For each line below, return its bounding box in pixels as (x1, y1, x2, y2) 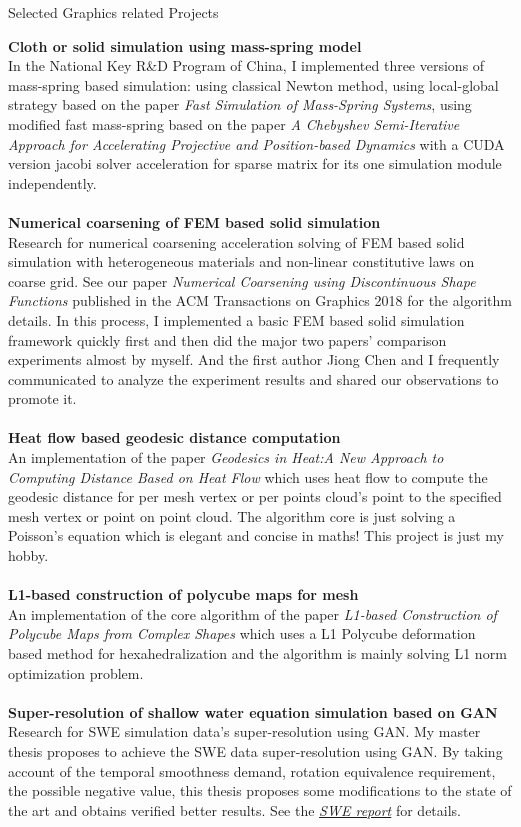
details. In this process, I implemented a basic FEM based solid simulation (8, 309, 465, 330)
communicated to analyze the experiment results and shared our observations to (8, 368, 499, 389)
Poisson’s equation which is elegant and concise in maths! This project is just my (8, 525, 504, 546)
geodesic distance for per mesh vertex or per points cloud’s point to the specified (8, 486, 502, 507)
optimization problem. (8, 662, 144, 683)
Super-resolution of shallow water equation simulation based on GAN (8, 701, 498, 722)
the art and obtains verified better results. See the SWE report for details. (8, 799, 461, 820)
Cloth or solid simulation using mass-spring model (8, 35, 362, 56)
